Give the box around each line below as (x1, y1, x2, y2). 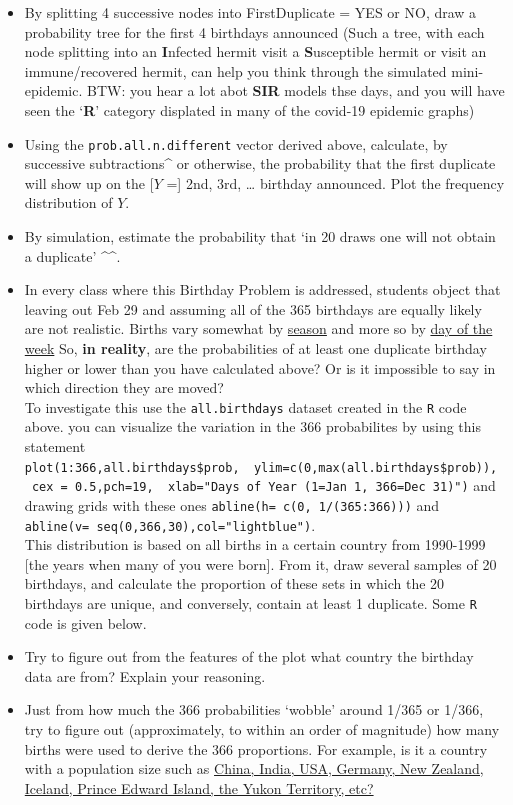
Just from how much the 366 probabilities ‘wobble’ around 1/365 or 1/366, (24, 699, 484, 720)
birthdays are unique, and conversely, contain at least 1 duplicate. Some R (24, 593, 477, 613)
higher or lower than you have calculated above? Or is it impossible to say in (24, 357, 496, 378)
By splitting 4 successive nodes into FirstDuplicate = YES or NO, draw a (24, 2, 477, 22)
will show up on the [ (24, 172, 154, 193)
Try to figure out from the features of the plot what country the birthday (24, 646, 474, 667)
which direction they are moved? (24, 377, 224, 398)
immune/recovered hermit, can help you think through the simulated (24, 60, 447, 81)
